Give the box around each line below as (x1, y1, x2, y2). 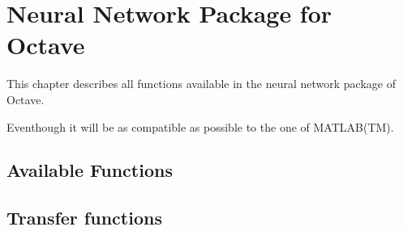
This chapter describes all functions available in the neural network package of (6, 75, 396, 92)
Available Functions (6, 157, 173, 183)
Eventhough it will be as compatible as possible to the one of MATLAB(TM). (6, 118, 394, 135)
